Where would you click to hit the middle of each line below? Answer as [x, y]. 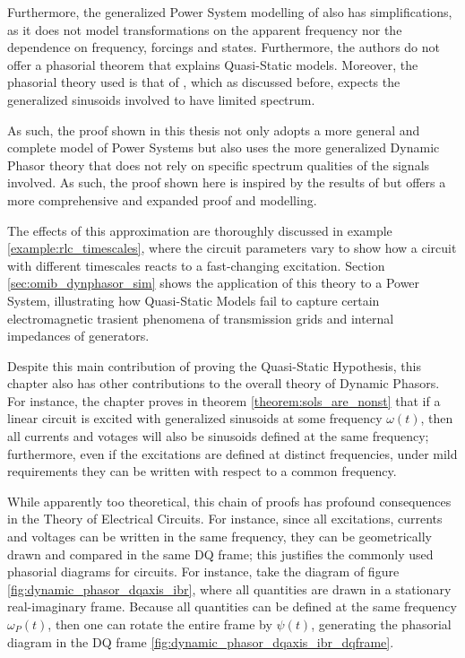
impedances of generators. [78, 336]
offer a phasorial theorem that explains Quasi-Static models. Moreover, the [213, 64]
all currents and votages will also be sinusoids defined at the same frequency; [218, 436]
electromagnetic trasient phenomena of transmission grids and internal [201, 318]
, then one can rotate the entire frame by [160, 624]
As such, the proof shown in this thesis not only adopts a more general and [214, 130]
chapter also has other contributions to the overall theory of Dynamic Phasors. [224, 383]
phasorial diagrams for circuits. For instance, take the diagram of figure [203, 571]
